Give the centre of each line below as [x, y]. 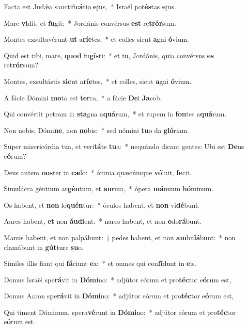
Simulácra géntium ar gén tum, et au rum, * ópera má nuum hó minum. [109, 189]
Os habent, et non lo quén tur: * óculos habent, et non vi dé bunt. [102, 205]
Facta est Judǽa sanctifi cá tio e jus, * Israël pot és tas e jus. [90, 6]
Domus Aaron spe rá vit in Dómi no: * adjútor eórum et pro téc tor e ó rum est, [119, 296]
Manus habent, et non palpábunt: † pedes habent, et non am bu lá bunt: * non [120, 237]
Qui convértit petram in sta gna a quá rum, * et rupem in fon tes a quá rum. [115, 114]
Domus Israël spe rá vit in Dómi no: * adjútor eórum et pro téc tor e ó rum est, [118, 279]
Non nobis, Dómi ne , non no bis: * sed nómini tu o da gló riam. [97, 130]
